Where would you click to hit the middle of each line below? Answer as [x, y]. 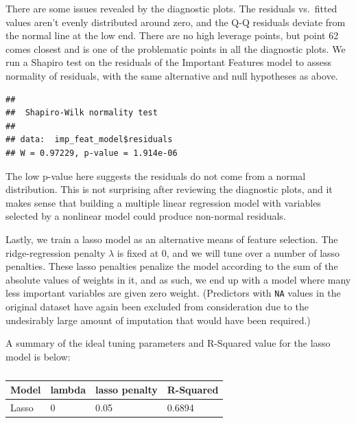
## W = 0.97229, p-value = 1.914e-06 [92, 153]
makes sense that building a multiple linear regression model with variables [163, 202]
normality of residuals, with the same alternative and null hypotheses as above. [172, 75]
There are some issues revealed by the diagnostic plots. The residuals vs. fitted [171, 8]
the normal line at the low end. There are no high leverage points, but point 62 [172, 35]
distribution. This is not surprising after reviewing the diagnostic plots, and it [169, 189]
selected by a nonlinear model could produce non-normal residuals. [146, 216]
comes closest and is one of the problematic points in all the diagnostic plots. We [176, 48]
